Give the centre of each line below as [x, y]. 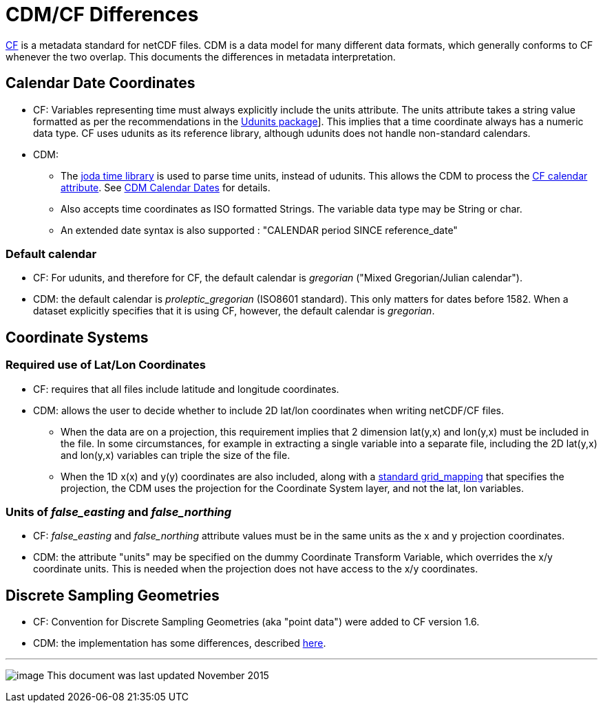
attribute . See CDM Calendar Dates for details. [166, 187]
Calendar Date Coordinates [100, 83]
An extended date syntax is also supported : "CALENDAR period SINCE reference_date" [259, 230]
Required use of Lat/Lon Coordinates [106, 365]
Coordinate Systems [77, 337]
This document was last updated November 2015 [158, 676]
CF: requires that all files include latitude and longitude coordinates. [186, 389]
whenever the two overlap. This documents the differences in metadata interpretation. [201, 56]
